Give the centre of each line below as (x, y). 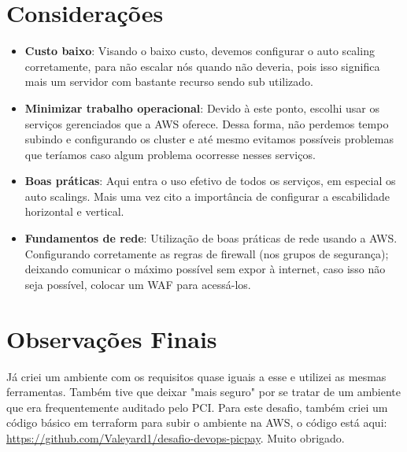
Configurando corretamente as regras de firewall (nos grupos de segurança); (207, 253)
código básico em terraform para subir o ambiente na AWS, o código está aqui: (197, 422)
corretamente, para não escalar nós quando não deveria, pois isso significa (202, 66)
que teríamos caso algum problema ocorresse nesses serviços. (170, 154)
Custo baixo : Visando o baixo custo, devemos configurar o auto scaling (200, 51)
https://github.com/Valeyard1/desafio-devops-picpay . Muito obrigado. (176, 437)
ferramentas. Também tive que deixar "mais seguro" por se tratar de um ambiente (204, 392)
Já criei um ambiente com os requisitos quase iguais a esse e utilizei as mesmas (196, 376)
